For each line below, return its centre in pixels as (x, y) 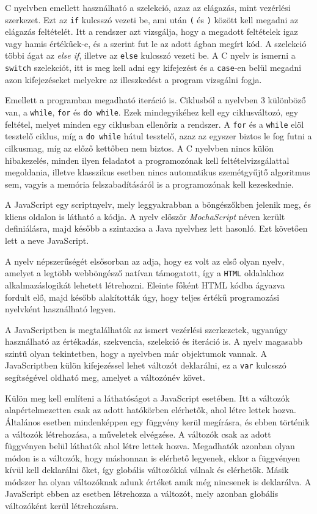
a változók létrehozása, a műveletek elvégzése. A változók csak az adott (138, 434)
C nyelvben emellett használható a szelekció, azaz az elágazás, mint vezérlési (148, 7)
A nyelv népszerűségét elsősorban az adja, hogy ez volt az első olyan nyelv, (145, 261)
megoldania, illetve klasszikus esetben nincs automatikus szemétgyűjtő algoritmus (158, 172)
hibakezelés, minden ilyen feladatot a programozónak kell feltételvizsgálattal (147, 160)
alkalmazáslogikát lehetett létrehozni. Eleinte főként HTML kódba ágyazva (145, 285)
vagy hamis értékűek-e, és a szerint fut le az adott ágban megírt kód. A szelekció (156, 43)
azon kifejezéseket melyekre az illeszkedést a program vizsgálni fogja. (133, 79)
